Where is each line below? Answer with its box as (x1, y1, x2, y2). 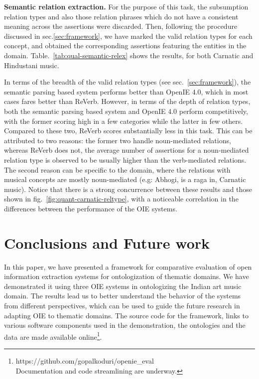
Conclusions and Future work (4, 232, 210, 253)
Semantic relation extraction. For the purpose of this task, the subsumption (4, 1, 249, 11)
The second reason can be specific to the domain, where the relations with (4, 164, 231, 175)
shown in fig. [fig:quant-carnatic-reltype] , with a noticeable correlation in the (4, 193, 239, 204)
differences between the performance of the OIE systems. (4, 203, 177, 213)
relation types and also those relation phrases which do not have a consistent (4, 11, 239, 21)
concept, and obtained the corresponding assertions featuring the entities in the (4, 40, 247, 51)
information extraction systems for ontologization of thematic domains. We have (4, 271, 249, 282)
